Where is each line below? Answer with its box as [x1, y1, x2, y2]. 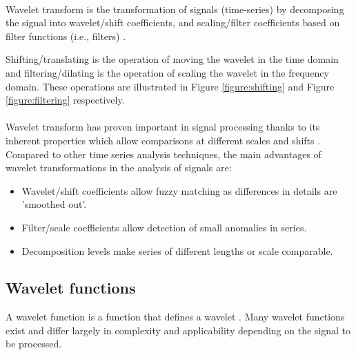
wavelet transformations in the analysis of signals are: [6, 160, 232, 175]
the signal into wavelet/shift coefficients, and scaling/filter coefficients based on [6, 15, 340, 30]
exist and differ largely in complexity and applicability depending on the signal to [6, 323, 351, 337]
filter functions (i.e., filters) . [6, 28, 126, 43]
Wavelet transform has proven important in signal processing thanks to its [6, 119, 320, 134]
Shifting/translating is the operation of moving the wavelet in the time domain [6, 52, 339, 66]
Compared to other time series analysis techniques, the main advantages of [6, 146, 322, 161]
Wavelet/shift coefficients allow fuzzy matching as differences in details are [21, 183, 337, 198]
